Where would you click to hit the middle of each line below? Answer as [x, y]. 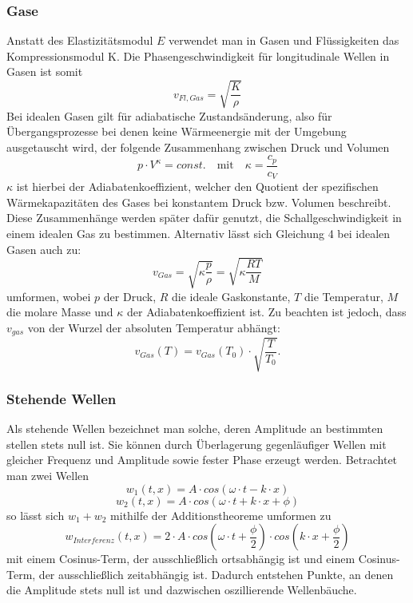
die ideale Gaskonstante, [231, 296]
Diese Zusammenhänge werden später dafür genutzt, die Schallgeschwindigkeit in [204, 218]
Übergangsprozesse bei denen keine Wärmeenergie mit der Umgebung [177, 131]
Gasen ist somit [45, 71]
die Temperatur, [344, 296]
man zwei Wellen [48, 475]
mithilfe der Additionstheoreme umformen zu [221, 515]
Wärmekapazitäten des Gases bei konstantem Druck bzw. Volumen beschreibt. [199, 202]
